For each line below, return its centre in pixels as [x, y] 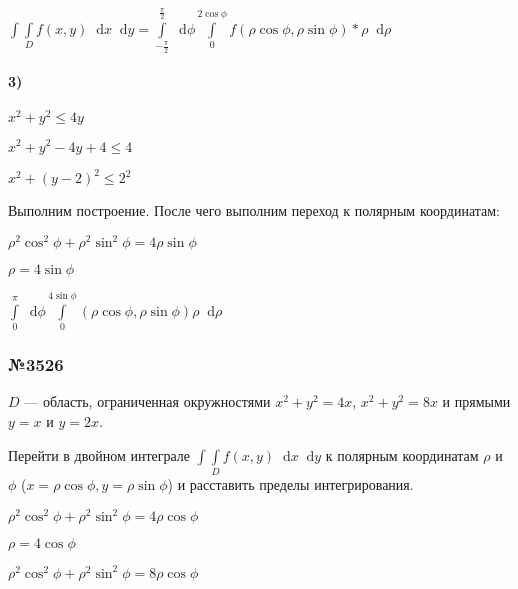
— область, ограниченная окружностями [147, 401]
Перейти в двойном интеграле [99, 454]
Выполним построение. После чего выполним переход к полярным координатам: [254, 210]
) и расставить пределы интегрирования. [290, 484]
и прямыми [476, 401]
